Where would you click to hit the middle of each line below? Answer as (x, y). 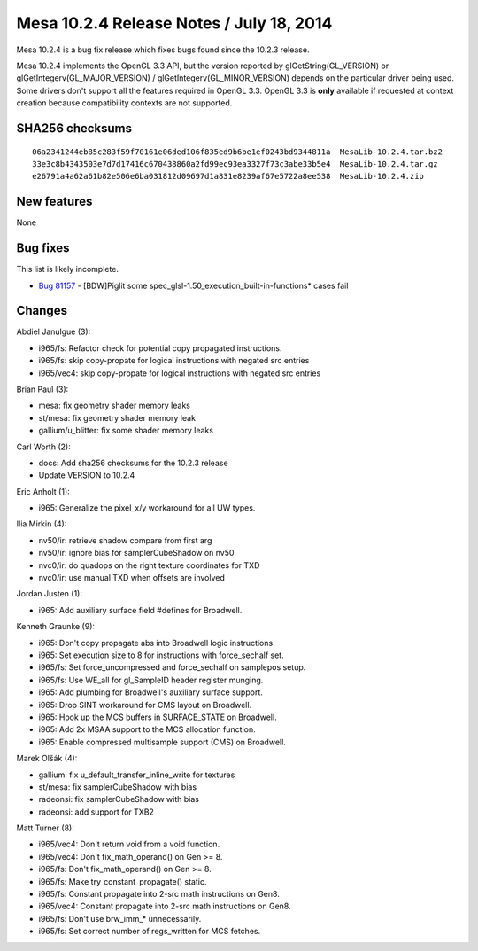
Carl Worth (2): (43, 447)
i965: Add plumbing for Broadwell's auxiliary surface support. (150, 692)
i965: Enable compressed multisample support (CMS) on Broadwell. (162, 742)
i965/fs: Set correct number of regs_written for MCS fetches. (150, 932)
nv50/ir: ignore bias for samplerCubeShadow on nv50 (136, 553)
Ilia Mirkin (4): (42, 524)
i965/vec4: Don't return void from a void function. (129, 844)
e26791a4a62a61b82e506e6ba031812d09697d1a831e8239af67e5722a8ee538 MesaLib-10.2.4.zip (228, 176)
